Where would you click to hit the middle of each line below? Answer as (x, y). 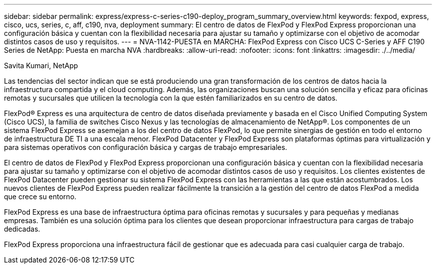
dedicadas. (22, 229)
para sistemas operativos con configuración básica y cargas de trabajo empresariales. (146, 147)
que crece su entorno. (40, 197)
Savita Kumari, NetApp (41, 66)
